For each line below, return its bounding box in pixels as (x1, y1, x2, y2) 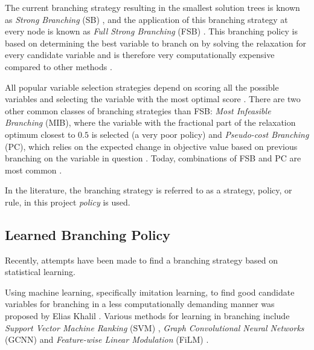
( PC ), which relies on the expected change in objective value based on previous (5, 140, 298, 152)
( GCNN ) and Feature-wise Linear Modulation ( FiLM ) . (5, 333, 209, 346)
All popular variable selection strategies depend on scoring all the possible (5, 80, 279, 93)
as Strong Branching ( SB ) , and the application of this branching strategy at (5, 13, 288, 25)
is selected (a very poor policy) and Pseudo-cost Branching (91, 128, 309, 140)
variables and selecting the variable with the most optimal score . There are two (5, 92, 301, 105)
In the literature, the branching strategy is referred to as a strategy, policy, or (5, 184, 292, 196)
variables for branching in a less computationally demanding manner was (5, 297, 275, 310)
